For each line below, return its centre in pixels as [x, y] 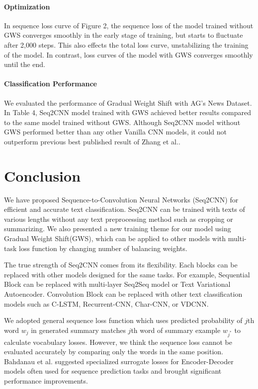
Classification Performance [50, 84]
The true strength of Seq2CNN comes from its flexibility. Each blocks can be [121, 265]
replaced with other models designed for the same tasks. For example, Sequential [127, 274]
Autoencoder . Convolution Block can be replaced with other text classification [123, 294]
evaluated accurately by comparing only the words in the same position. [114, 352]
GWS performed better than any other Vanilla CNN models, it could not [115, 132]
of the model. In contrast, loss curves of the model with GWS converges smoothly [129, 54]
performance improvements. [46, 380]
